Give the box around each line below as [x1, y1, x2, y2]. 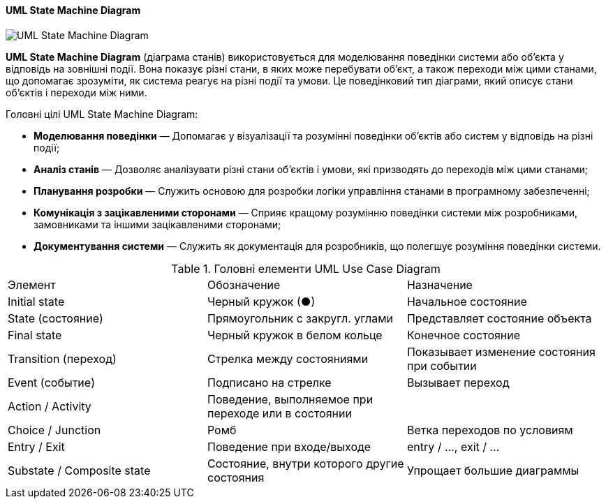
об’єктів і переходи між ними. [6, 86, 147, 98]
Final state [8, 327, 62, 342]
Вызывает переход [406, 375, 510, 390]
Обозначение [207, 277, 281, 292]
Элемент [8, 277, 56, 292]
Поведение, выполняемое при [207, 392, 374, 406]
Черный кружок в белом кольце [207, 327, 383, 342]
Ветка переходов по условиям [406, 422, 573, 437]
